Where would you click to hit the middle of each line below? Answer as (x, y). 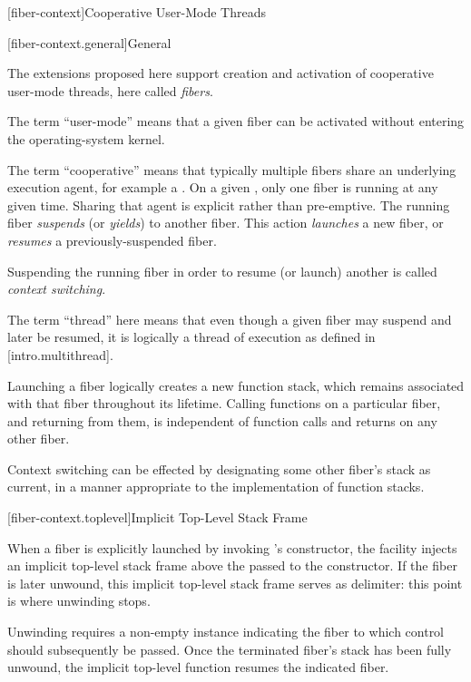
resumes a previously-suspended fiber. (112, 240)
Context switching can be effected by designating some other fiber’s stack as (219, 468)
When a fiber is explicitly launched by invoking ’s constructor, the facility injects (232, 547)
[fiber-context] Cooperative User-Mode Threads (137, 12)
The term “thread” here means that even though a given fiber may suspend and (230, 319)
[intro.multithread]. (60, 354)
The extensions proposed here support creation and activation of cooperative (221, 73)
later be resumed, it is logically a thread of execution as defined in (191, 337)
